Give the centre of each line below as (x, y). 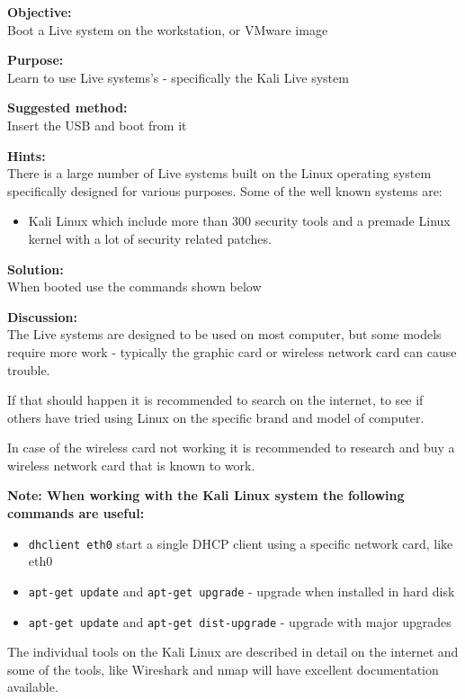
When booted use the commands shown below (134, 287)
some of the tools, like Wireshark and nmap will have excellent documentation (223, 669)
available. (33, 687)
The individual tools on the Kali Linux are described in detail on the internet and (233, 652)
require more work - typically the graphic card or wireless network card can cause (232, 351)
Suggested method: (67, 108)
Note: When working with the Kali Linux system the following (206, 495)
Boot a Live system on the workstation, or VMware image (168, 29)
